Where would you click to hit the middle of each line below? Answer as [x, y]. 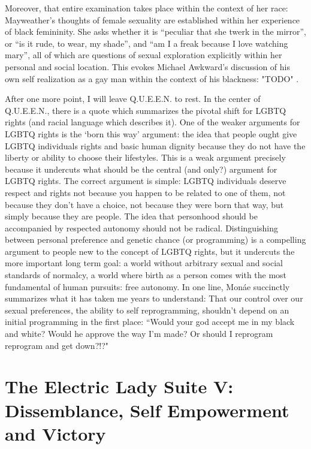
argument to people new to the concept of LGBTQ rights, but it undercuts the [150, 251]
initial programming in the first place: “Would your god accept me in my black [150, 322]
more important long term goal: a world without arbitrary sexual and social [144, 263]
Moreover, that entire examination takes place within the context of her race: [147, 8]
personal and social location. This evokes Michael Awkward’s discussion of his [147, 66]
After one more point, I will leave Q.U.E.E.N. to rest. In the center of [133, 99]
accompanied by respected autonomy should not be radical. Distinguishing [142, 227]
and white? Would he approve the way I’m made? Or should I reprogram [139, 334]
